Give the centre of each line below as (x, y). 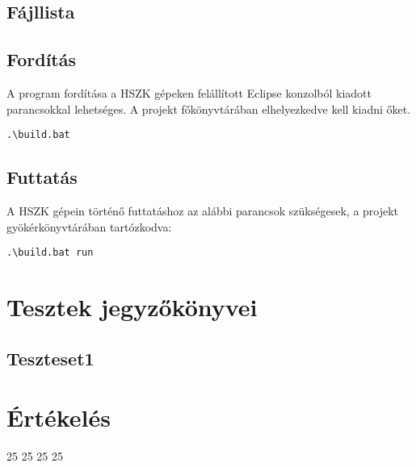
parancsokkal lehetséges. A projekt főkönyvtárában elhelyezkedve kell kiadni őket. (209, 108)
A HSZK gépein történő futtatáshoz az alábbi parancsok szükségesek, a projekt (203, 211)
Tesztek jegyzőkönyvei (132, 307)
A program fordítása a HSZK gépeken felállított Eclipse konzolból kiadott (189, 92)
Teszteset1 (50, 358)
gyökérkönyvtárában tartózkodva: (89, 226)
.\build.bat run (50, 253)
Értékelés (59, 417)
